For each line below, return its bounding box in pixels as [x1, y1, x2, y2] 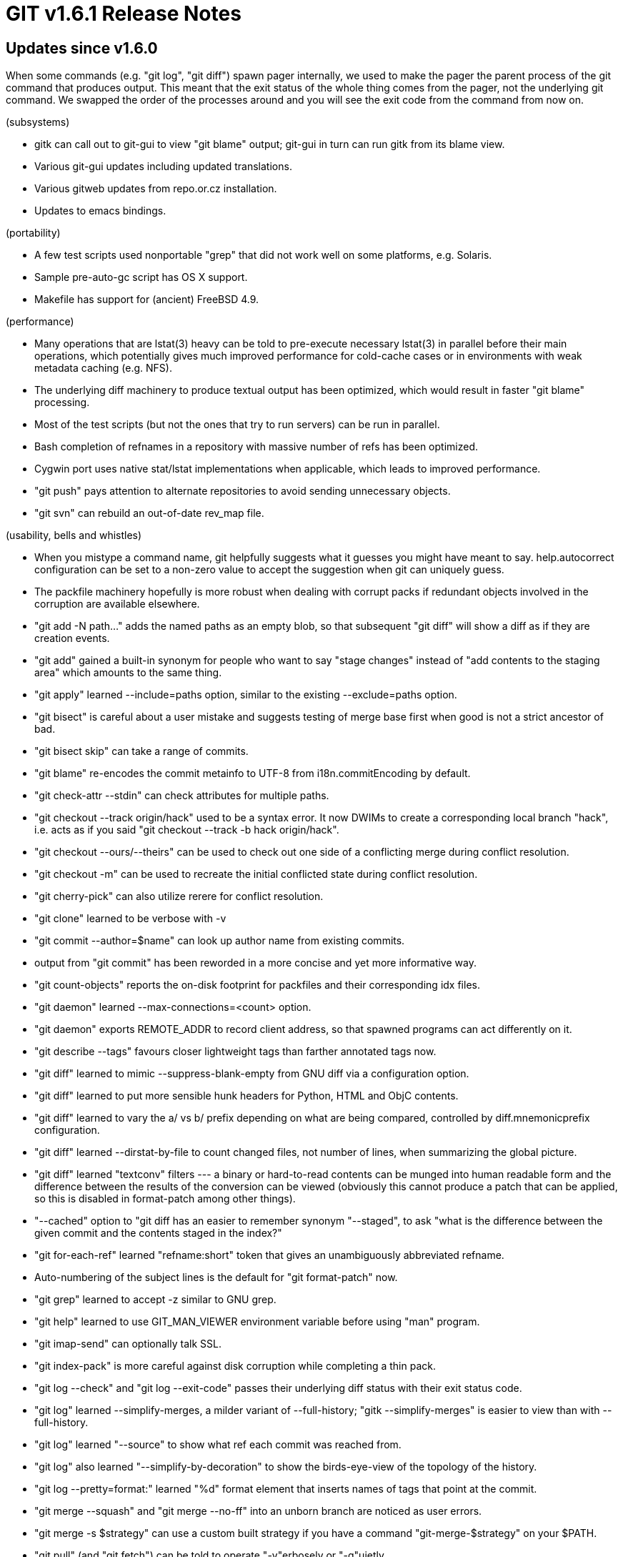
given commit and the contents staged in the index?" [34, 1227, 282, 1240]
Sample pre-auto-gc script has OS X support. [34, 271, 248, 284]
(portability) [6, 227, 61, 239]
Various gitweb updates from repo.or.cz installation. [34, 182, 277, 195]
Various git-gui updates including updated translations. [34, 160, 292, 173]
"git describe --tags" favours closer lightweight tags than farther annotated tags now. [34, 1045, 437, 1058]
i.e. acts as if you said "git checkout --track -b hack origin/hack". [34, 824, 339, 836]
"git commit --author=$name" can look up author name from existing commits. [34, 934, 405, 947]
